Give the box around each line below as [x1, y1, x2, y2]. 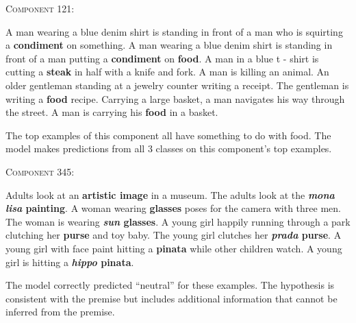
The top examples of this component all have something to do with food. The [5, 128, 331, 142]
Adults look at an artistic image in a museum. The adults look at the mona [5, 187, 335, 202]
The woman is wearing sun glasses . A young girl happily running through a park [5, 214, 351, 228]
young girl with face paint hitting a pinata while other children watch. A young [5, 241, 342, 255]
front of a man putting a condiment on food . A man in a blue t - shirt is [5, 51, 319, 65]
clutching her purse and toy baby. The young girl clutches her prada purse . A [5, 228, 342, 242]
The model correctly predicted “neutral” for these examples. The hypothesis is [5, 278, 335, 292]
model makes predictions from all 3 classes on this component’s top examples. [5, 141, 332, 156]
